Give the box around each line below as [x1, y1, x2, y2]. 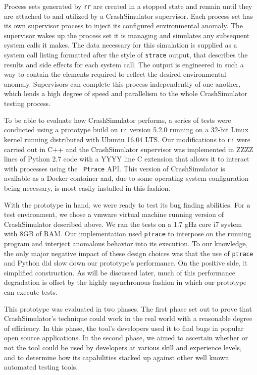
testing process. [4, 98, 51, 108]
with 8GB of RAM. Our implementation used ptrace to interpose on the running [4, 228, 252, 239]
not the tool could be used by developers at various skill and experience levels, [4, 342, 242, 353]
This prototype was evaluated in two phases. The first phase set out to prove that [4, 303, 252, 314]
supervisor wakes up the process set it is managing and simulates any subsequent [4, 30, 250, 40]
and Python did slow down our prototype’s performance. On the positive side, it [4, 258, 248, 268]
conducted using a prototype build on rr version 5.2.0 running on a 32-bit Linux [4, 124, 249, 135]
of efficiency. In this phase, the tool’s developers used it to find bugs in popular [4, 322, 244, 333]
